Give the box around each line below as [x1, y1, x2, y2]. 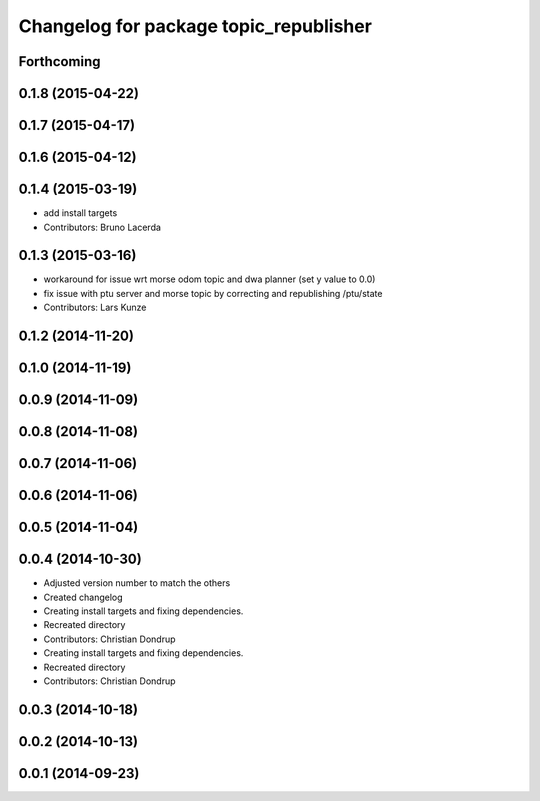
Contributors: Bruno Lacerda [43, 221, 162, 233]
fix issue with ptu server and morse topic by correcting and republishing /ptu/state [43, 287, 383, 299]
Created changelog [43, 591, 124, 603]
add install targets [43, 207, 118, 219]
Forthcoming [18, 53, 101, 70]
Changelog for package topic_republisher [18, 15, 372, 37]
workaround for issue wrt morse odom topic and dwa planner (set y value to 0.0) [43, 273, 376, 285]
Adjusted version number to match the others [43, 577, 231, 589]
